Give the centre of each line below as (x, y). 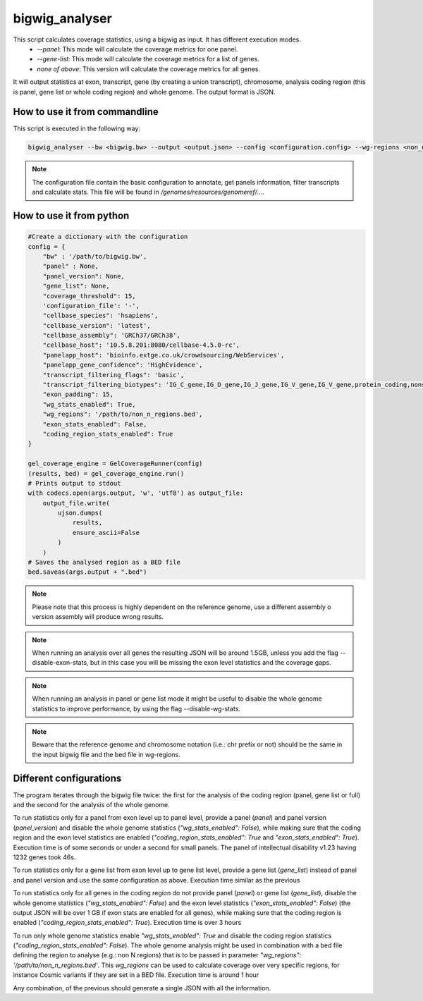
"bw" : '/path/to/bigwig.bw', (95, 256)
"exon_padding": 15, (78, 394)
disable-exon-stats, (60, 663)
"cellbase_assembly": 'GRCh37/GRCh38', (112, 336)
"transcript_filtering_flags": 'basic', (114, 375)
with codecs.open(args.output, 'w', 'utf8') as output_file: (136, 493)
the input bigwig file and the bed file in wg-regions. (106, 754)
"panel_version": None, (84, 276)
